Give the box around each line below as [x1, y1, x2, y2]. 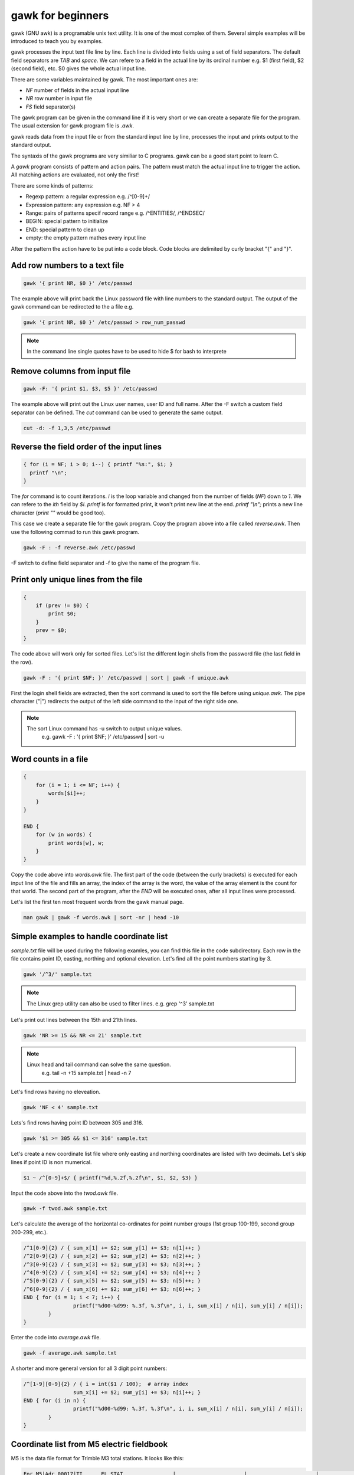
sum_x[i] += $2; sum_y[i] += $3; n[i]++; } [73, 1389, 201, 1395]
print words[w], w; [48, 840, 104, 846]
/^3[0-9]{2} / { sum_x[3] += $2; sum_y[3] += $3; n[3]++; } [23, 1261, 201, 1268]
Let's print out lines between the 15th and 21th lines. [11, 1017, 137, 1024]
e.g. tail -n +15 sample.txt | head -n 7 [41, 1069, 132, 1076]
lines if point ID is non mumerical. [11, 1158, 92, 1165]
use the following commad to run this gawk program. [11, 528, 140, 535]
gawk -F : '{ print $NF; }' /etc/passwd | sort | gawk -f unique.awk [23, 674, 229, 681]
